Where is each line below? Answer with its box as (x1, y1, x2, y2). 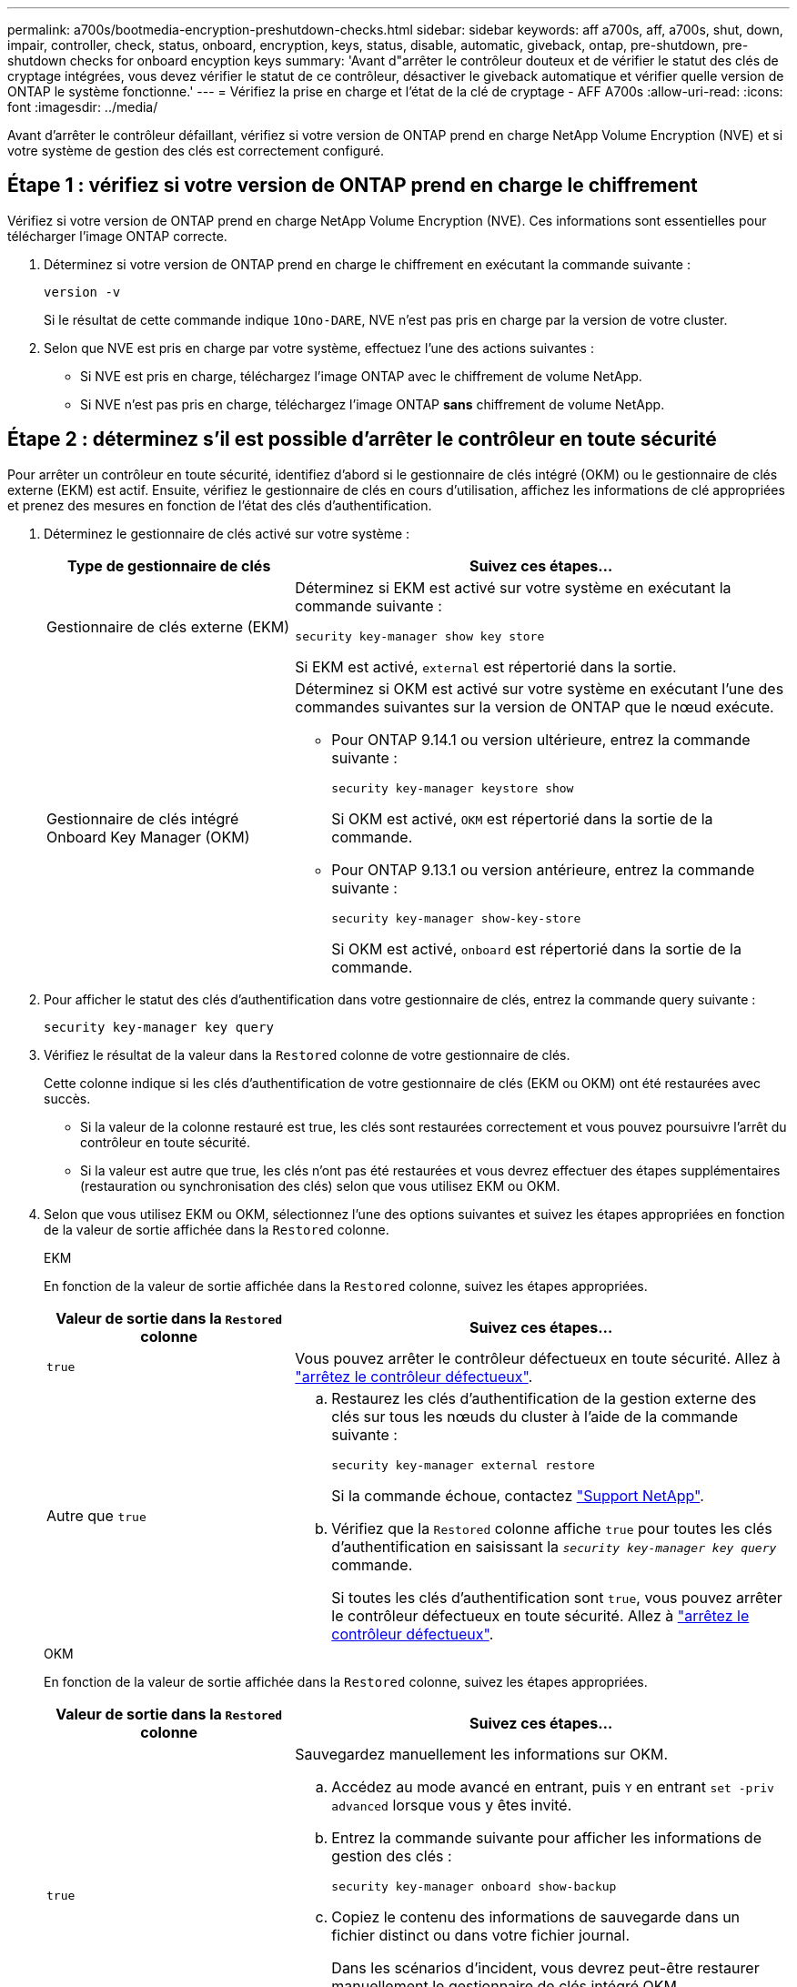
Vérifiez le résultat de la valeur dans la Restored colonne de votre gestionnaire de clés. (44, 1046, 570, 1063)
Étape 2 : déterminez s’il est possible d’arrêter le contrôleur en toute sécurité (7, 428, 717, 451)
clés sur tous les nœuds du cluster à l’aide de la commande (331, 1407, 738, 1426)
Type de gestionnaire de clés (66, 556, 271, 575)
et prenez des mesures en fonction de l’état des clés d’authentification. (7, 497, 432, 513)
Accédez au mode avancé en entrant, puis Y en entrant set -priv (331, 1777, 774, 1796)
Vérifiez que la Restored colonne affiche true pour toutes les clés (331, 1518, 772, 1538)
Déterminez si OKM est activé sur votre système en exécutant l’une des (295, 679, 784, 698)
